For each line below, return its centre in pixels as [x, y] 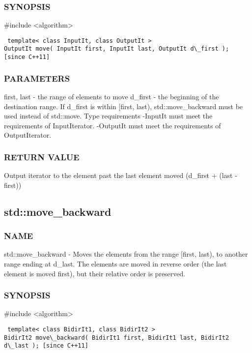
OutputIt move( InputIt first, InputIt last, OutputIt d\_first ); [117, 49]
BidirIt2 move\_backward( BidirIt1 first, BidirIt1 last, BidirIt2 [117, 338]
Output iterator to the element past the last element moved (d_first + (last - [121, 175]
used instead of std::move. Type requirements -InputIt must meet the [108, 116]
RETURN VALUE [42, 157]
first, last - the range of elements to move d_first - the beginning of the [112, 96]
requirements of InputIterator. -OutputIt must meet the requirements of [112, 125]
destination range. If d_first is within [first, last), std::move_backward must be [124, 106]
